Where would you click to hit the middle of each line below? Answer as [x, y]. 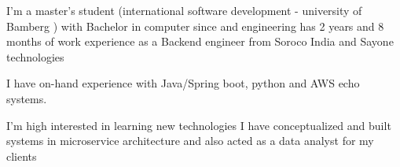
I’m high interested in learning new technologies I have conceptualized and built [199, 125]
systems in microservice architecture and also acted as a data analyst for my [190, 141]
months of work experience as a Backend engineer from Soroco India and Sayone [200, 41]
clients [22, 156]
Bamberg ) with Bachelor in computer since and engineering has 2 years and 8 [195, 26]
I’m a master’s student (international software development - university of [184, 10]
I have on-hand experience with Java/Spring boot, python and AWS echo [183, 83]
